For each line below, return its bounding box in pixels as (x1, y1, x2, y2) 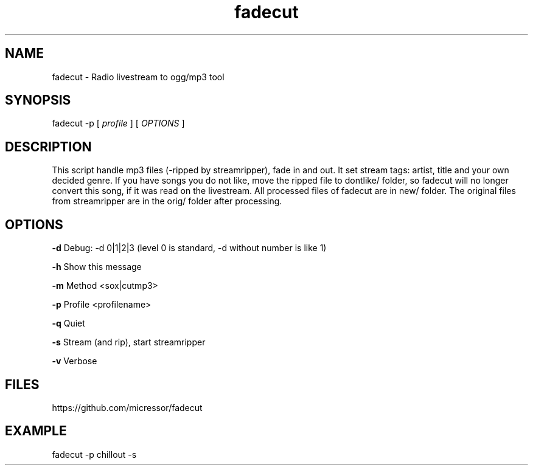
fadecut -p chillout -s (52, 449, 137, 460)
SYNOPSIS (5, 92, 71, 108)
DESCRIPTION (5, 139, 92, 154)
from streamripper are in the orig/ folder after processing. (52, 196, 282, 207)
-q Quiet (52, 318, 85, 329)
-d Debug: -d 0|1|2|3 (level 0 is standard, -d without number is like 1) (52, 243, 327, 254)
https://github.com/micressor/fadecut (52, 402, 203, 413)
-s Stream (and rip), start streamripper (52, 337, 206, 348)
